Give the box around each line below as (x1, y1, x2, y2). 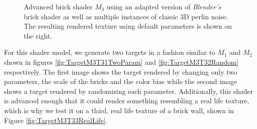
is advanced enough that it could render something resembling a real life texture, (4, 95, 250, 106)
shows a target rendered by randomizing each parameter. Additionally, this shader (4, 86, 254, 96)
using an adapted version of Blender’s (106, 1, 221, 11)
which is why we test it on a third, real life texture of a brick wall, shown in (4, 105, 234, 115)
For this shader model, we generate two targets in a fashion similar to (4, 47, 215, 57)
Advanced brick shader (24, 1, 93, 11)
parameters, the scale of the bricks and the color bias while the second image (4, 76, 237, 86)
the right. (24, 30, 52, 41)
